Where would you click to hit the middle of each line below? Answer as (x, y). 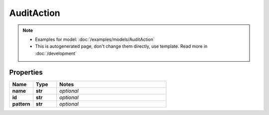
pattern (21, 104)
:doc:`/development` (56, 53)
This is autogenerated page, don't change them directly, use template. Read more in (121, 46)
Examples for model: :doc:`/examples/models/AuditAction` (95, 39)
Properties (26, 72)
